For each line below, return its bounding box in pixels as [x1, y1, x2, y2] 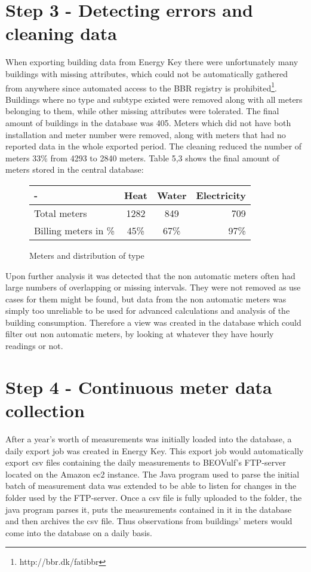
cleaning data [5, 21, 117, 45]
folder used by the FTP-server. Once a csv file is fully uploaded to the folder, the [5, 491, 302, 503]
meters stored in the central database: [5, 163, 144, 176]
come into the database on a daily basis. [5, 526, 152, 539]
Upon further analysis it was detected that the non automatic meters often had [5, 269, 295, 282]
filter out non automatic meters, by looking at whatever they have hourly [5, 328, 274, 340]
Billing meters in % [34, 223, 115, 237]
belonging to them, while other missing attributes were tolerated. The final [5, 105, 279, 117]
